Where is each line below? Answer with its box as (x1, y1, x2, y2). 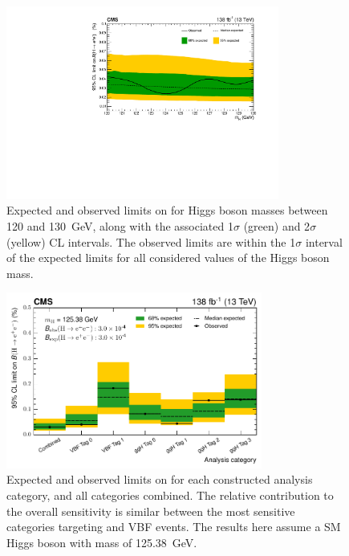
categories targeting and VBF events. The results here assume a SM (6, 518, 341, 535)
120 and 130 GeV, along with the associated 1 (6, 217, 233, 234)
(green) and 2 (243, 217, 310, 234)
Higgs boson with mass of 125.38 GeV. (6, 534, 197, 550)
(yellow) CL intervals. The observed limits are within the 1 (6, 233, 296, 250)
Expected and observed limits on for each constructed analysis (6, 471, 313, 488)
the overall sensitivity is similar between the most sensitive (6, 502, 295, 519)
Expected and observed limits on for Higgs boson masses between (6, 202, 328, 219)
